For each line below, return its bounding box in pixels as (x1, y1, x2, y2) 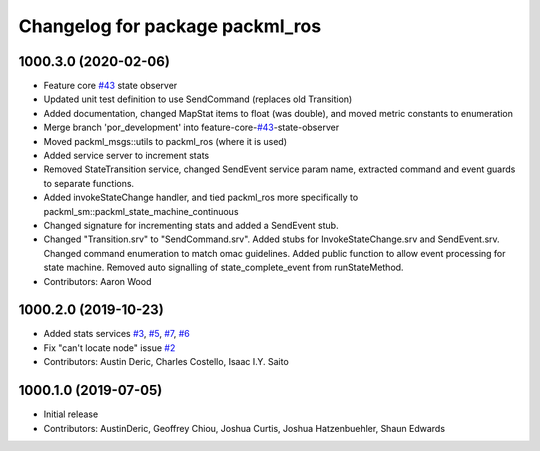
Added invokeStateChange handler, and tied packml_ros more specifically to (43, 191, 359, 204)
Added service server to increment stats (43, 150, 210, 162)
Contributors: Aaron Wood (43, 275, 152, 287)
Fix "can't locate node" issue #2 (43, 341, 176, 354)
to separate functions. (43, 177, 135, 189)
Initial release (43, 408, 99, 420)
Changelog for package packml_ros (18, 15, 322, 37)
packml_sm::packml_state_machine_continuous (43, 205, 239, 217)
